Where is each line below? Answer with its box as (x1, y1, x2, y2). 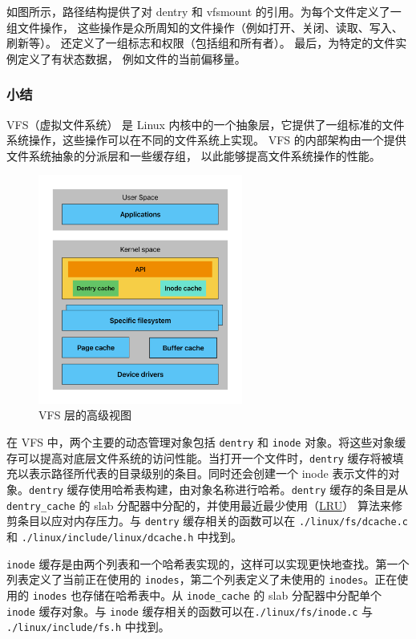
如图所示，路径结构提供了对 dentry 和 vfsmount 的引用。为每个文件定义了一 (6, 3, 402, 19)
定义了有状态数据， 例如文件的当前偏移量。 (17, 50, 246, 67)
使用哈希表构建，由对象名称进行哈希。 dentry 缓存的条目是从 (89, 480, 409, 497)
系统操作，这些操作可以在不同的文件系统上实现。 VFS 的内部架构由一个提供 (6, 131, 406, 148)
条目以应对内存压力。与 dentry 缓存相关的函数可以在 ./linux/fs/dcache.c (17, 512, 408, 529)
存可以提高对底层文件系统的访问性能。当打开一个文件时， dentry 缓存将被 (6, 449, 393, 466)
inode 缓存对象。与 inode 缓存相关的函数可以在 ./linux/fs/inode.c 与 (6, 602, 374, 619)
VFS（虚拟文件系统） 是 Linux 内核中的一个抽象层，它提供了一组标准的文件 (6, 115, 405, 132)
